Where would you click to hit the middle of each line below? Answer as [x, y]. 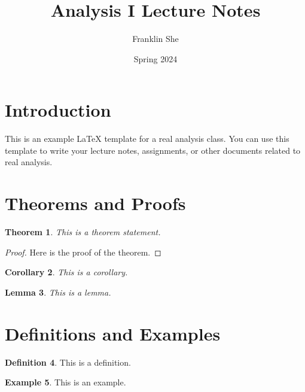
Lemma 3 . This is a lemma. [58, 292]
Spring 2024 [155, 58]
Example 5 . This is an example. [65, 382]
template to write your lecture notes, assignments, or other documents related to [153, 150]
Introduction [58, 110]
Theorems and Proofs [95, 203]
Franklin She [155, 39]
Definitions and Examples [113, 333]
